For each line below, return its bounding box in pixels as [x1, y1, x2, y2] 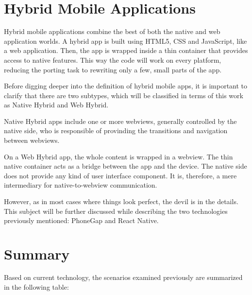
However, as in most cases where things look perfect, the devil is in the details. [4, 196, 238, 207]
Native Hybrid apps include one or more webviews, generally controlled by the [4, 116, 237, 126]
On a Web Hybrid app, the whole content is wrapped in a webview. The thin [4, 151, 233, 161]
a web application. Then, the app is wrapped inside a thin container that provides [4, 45, 248, 55]
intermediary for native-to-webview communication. [4, 180, 157, 190]
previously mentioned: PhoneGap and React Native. [4, 215, 159, 226]
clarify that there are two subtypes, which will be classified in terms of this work [4, 90, 243, 100]
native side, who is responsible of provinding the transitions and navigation [4, 125, 228, 136]
